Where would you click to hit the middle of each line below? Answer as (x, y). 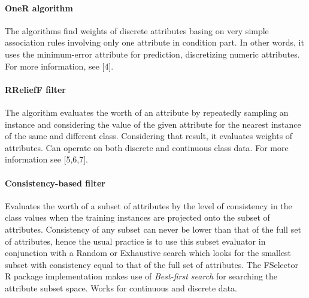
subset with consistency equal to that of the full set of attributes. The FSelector (152, 264)
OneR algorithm (39, 7)
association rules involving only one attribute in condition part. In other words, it (154, 42)
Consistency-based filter (55, 183)
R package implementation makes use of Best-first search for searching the (141, 276)
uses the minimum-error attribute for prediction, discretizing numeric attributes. (152, 54)
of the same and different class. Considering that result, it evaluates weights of (149, 136)
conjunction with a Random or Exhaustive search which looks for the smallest (148, 253)
